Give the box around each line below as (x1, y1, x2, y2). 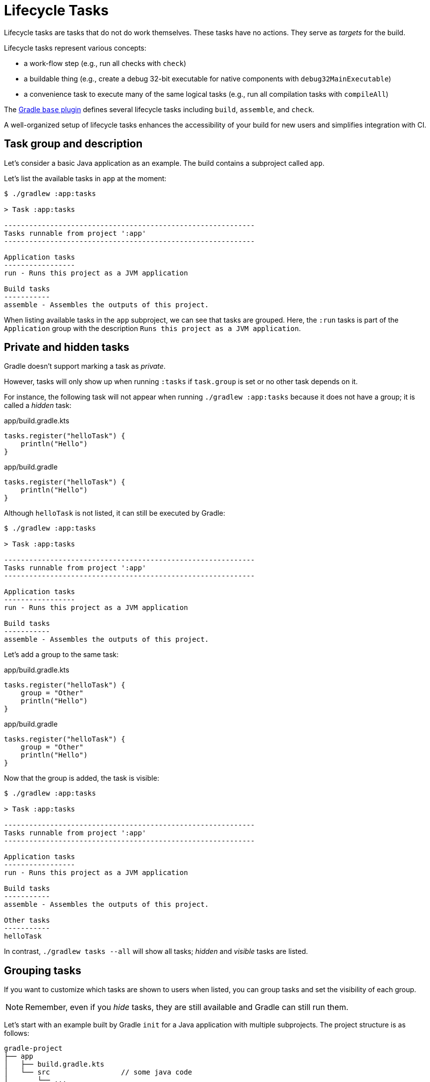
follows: (4, 1029, 29, 1038)
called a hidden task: (4, 401, 71, 410)
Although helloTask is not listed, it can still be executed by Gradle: (4, 509, 226, 518)
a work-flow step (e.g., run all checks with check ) (24, 59, 186, 68)
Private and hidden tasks (4, 341, 129, 354)
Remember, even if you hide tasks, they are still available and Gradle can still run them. (25, 1002, 349, 1013)
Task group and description (4, 137, 143, 150)
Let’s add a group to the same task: (4, 650, 119, 659)
